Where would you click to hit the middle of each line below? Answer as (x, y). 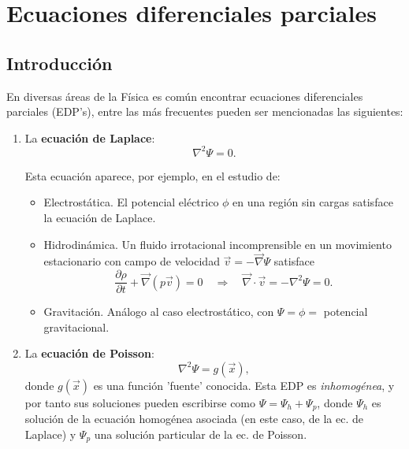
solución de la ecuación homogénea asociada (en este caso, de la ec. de (194, 419)
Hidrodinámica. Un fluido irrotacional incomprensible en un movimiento (218, 244)
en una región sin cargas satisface (313, 202)
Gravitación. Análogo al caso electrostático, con (159, 312)
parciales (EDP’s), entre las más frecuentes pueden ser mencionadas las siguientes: (205, 111)
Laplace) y (50, 434)
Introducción (59, 63)
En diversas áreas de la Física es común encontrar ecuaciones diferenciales (185, 96)
